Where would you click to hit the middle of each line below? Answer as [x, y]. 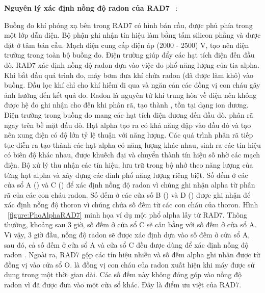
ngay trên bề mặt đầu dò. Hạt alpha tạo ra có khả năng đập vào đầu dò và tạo [128, 125]
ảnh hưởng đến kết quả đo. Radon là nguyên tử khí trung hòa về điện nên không [130, 95]
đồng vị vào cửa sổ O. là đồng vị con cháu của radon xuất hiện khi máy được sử [129, 264]
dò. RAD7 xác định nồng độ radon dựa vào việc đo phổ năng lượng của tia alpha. [132, 64]
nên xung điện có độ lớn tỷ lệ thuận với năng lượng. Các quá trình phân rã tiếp [129, 135]
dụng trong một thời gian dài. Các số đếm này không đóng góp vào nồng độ [123, 274]
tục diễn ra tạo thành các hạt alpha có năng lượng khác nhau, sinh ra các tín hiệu [132, 144]
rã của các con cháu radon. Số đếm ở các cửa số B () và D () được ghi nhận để [127, 194]
